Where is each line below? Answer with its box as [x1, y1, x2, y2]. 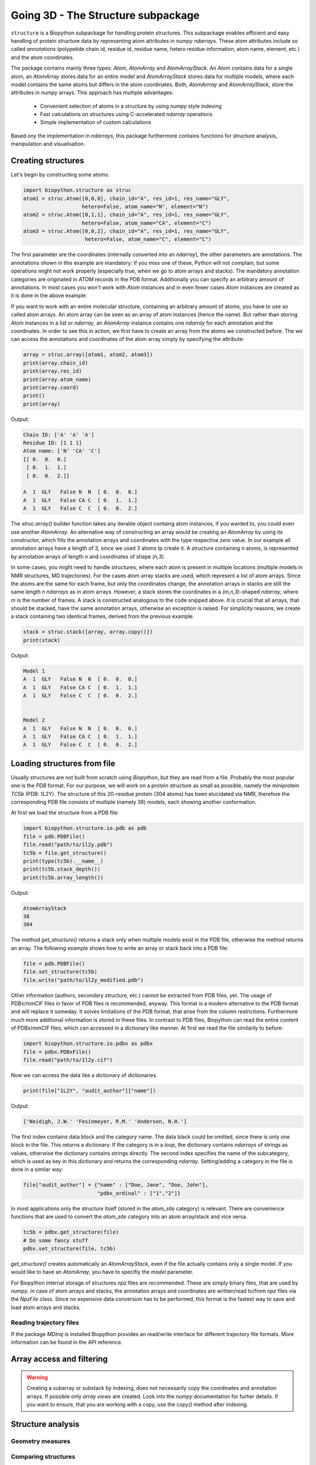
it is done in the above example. [11, 292, 88, 299]
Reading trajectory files [11, 1318, 79, 1327]
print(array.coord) [23, 384, 79, 391]
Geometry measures [11, 1437, 71, 1445]
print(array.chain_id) [23, 359, 88, 366]
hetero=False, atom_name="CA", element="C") [81, 220, 212, 226]
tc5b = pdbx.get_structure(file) [23, 1229, 119, 1236]
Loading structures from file [11, 758, 115, 768]
